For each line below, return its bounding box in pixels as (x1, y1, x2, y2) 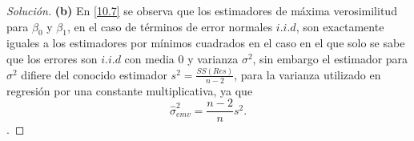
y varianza (187, 50, 239, 66)
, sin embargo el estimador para (252, 50, 408, 66)
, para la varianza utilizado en (234, 66, 381, 83)
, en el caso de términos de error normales (66, 18, 273, 34)
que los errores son (6, 50, 98, 66)
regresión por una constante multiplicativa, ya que (6, 82, 253, 99)
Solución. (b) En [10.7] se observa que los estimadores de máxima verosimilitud (6, 2, 397, 18)
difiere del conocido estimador (21, 66, 167, 83)
